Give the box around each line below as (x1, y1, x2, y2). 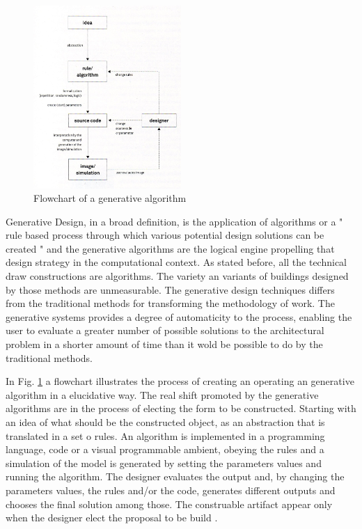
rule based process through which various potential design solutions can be (6, 228, 324, 242)
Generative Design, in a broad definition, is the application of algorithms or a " (6, 214, 343, 228)
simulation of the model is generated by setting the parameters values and (6, 455, 322, 470)
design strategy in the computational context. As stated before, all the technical (6, 255, 347, 269)
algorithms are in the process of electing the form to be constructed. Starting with (6, 401, 356, 416)
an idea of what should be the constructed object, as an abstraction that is (6, 415, 325, 429)
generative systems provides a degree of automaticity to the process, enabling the (6, 309, 352, 324)
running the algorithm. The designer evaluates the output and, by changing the (6, 469, 345, 484)
